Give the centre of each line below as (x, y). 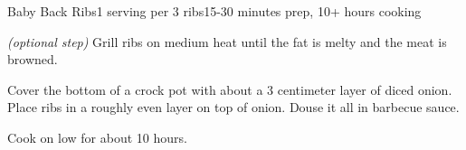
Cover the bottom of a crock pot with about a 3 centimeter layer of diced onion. (230, 89)
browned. (33, 59)
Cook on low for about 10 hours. (97, 137)
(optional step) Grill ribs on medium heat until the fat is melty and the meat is (227, 41)
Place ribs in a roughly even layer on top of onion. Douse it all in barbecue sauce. (233, 107)
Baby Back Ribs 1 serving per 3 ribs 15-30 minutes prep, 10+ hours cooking (214, 11)
